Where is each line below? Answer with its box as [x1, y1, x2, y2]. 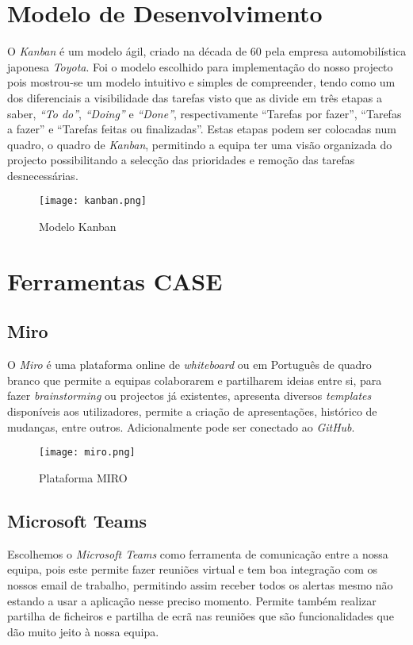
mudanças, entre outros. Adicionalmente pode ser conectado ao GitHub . [7, 418, 355, 435]
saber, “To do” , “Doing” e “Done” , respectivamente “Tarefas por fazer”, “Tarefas [7, 105, 402, 121]
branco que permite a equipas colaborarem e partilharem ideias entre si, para [7, 371, 382, 388]
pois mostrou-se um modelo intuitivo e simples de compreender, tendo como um [7, 74, 396, 90]
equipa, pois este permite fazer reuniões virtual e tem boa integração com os [7, 561, 378, 578]
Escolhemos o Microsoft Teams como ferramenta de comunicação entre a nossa [7, 545, 388, 562]
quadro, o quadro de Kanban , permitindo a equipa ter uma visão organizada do [7, 136, 392, 152]
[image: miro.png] [39, 447, 136, 459]
